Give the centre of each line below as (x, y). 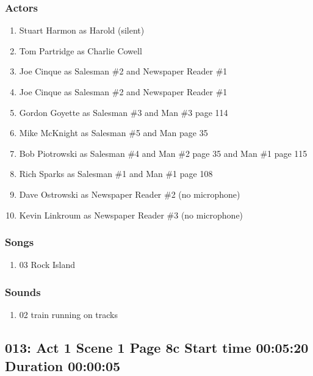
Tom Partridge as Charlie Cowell (81, 50)
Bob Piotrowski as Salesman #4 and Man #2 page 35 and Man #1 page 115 (163, 153)
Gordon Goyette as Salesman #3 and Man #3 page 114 (124, 112)
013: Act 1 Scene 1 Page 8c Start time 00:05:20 (157, 348)
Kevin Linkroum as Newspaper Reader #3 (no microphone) (131, 215)
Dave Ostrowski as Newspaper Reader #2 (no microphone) (130, 194)
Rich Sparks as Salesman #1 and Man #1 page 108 (116, 174)
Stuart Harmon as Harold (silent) (82, 30)
